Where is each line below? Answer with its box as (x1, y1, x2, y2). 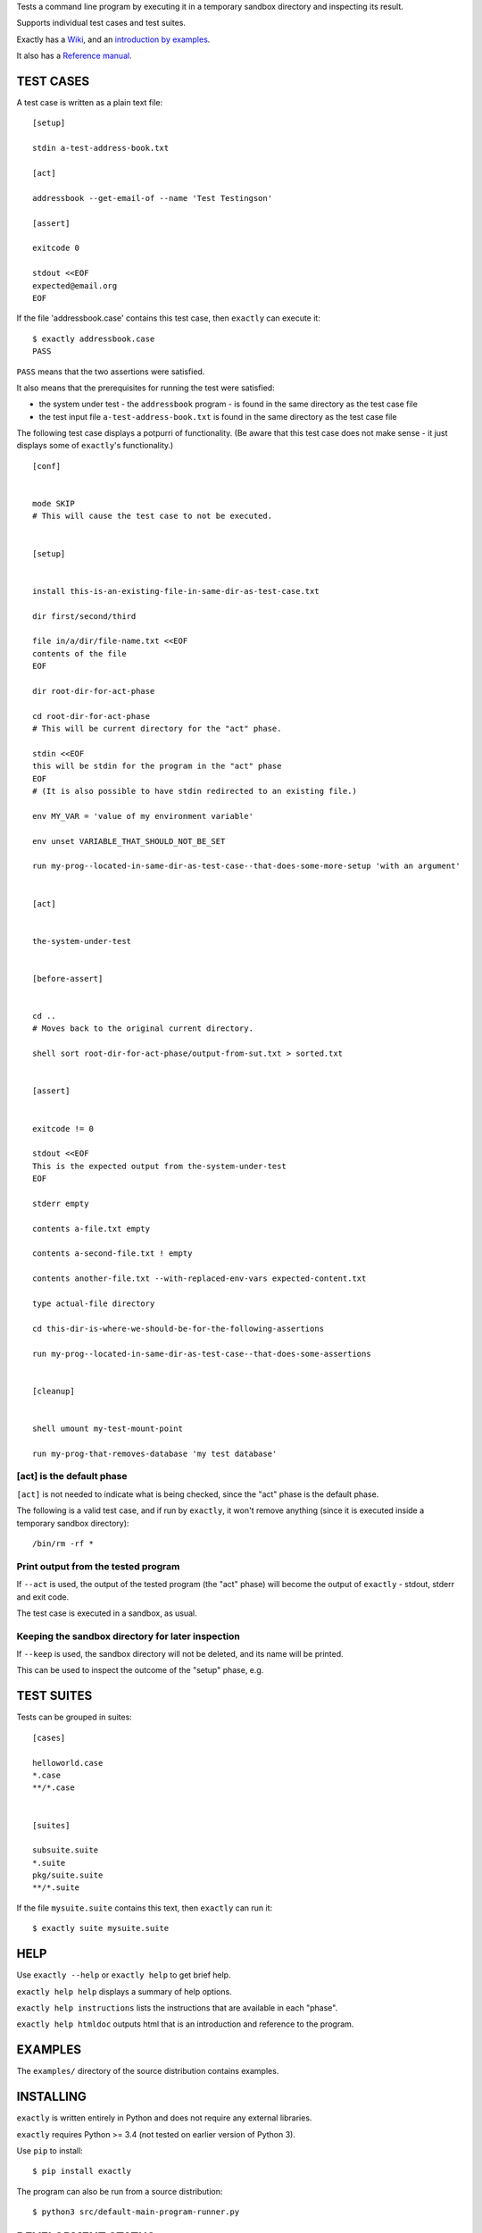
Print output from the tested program (16, 1560, 180, 1572)
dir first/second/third (32, 611, 137, 621)
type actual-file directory (32, 1299, 155, 1309)
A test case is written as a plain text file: (16, 97, 163, 108)
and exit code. (16, 1591, 70, 1602)
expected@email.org (32, 280, 118, 290)
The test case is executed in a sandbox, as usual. (16, 1608, 198, 1618)
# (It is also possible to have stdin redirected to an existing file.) (32, 786, 357, 796)
